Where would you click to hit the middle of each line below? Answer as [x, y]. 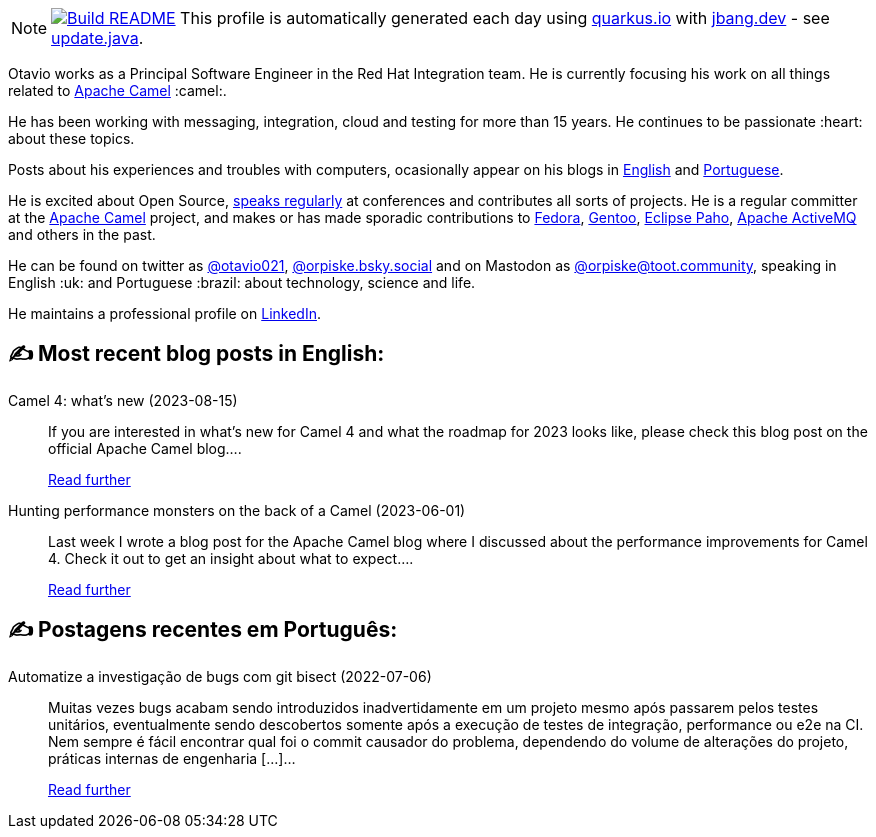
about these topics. [71, 138]
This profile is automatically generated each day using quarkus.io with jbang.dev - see [505, 18]
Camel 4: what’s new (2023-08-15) [123, 400]
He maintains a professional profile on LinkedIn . [164, 313]
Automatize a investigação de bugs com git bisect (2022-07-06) [220, 676]
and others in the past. [82, 234]
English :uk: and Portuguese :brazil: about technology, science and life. [242, 282]
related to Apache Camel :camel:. [117, 90]
